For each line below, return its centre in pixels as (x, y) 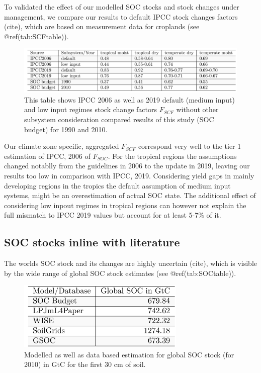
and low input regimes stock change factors (91, 109)
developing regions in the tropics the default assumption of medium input (117, 185)
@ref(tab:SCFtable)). (36, 36)
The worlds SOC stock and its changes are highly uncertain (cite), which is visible (131, 263)
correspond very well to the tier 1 (190, 146)
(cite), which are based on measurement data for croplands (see (102, 26)
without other (197, 109)
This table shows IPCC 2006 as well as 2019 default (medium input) (129, 99)
